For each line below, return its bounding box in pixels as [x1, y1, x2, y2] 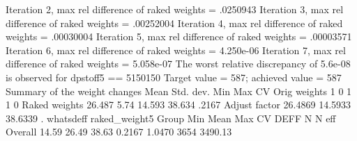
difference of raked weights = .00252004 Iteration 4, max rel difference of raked [6, 15, 343, 30]
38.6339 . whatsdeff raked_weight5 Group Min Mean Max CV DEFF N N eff [6, 110, 336, 125]
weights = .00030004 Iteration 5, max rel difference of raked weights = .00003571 [6, 29, 352, 44]
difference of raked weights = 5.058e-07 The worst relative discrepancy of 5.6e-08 [6, 56, 351, 71]
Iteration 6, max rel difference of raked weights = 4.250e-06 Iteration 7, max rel [6, 42, 346, 57]
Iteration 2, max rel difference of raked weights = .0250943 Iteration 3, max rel [6, 2, 344, 16]
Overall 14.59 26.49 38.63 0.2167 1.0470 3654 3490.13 [6, 124, 232, 139]
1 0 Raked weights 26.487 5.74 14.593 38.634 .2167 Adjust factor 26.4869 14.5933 [6, 97, 351, 112]
